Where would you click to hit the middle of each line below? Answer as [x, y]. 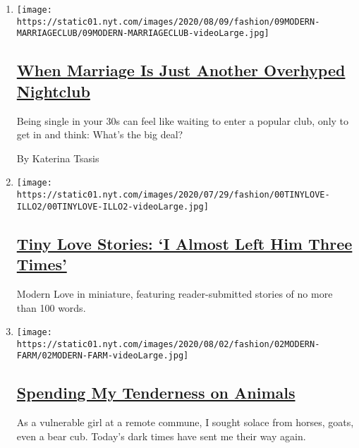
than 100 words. [51, 307]
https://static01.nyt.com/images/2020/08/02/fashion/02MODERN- [168, 344]
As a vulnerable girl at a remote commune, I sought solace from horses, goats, [185, 422]
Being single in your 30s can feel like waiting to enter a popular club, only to [183, 120]
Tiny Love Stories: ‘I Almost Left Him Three [184, 243]
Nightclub [53, 91]
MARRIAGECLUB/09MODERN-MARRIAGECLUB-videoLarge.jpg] [143, 34]
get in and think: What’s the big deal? [100, 134]
